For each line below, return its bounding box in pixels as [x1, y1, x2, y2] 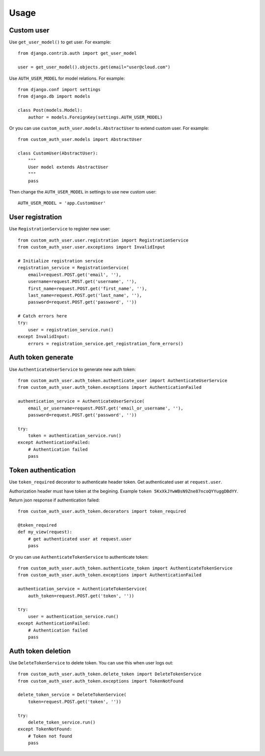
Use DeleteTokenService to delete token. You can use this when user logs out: [9, 660, 174, 665]
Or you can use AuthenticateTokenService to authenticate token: [9, 554, 149, 560]
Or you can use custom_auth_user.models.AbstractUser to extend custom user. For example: [9, 125, 210, 131]
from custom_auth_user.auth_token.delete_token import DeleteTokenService [18, 671, 202, 677]
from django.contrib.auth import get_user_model [18, 51, 137, 56]
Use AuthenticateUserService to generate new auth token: [9, 366, 136, 372]
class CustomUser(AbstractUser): [18, 151, 98, 156]
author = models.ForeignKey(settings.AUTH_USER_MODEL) [27, 114, 163, 120]
